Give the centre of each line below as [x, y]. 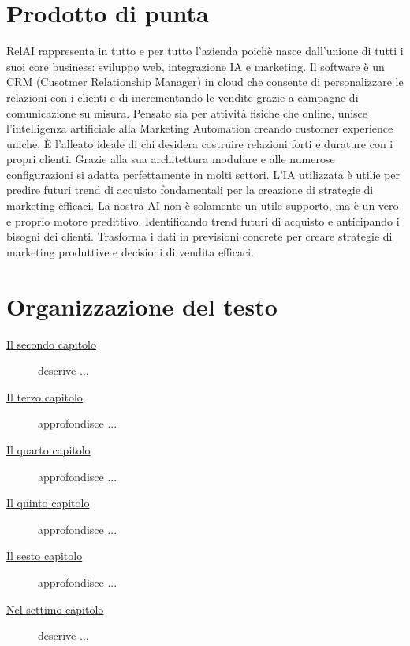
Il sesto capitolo [45, 556]
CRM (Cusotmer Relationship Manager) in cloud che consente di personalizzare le [205, 82]
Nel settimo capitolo [55, 609]
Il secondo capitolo [52, 344]
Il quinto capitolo [48, 503]
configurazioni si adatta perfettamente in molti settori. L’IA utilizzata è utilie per [203, 174]
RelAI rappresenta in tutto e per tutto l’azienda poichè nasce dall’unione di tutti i [205, 51]
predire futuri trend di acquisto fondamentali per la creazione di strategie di [190, 190]
